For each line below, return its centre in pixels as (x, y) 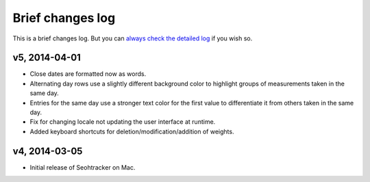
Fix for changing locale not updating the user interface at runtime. (123, 122)
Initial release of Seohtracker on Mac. (83, 167)
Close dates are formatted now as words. (88, 74)
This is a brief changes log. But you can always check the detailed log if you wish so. (133, 38)
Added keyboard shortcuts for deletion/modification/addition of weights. (132, 131)
